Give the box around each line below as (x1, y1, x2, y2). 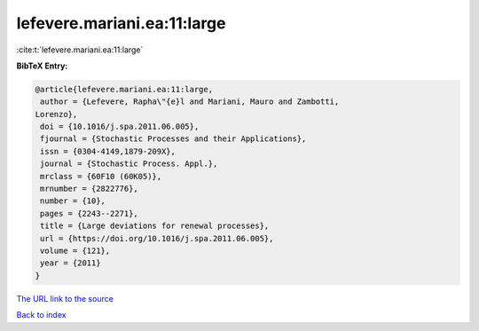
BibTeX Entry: (16, 60, 68, 71)
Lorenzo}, (35, 109, 78, 119)
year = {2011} (40, 258, 101, 268)
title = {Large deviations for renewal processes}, (40, 221, 270, 231)
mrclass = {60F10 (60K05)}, (40, 171, 162, 181)
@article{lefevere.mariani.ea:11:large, (35, 84, 213, 94)
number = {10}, (40, 196, 106, 206)
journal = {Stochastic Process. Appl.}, (40, 159, 218, 169)
